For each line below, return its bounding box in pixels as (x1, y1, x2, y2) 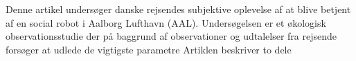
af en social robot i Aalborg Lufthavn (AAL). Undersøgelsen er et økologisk (6, 15, 326, 29)
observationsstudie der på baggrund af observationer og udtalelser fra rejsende (6, 29, 337, 43)
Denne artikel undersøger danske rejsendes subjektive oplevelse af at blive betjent (6, 2, 351, 16)
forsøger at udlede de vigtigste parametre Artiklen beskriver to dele (6, 42, 292, 56)
